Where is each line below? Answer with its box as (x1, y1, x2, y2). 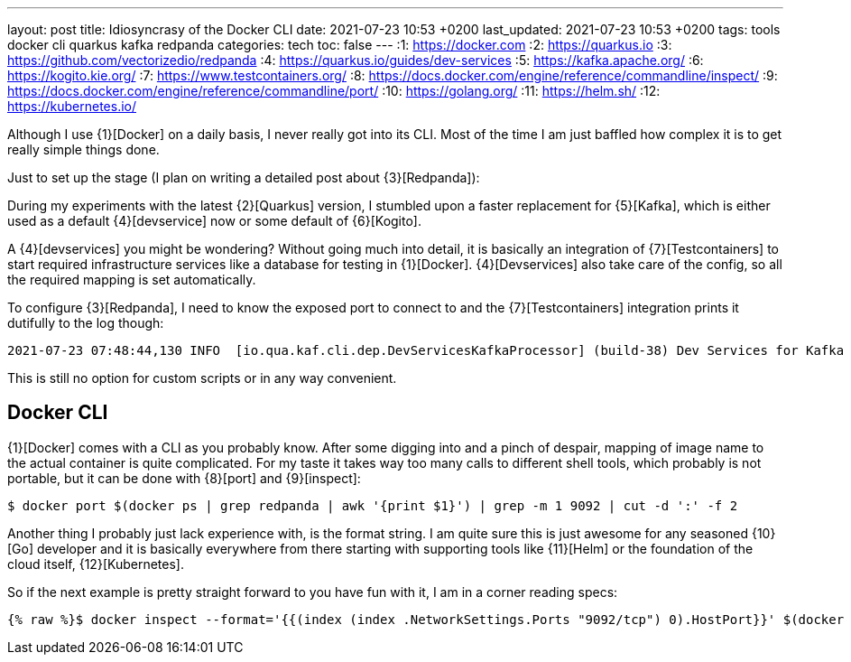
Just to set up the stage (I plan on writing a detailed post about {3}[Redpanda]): (7, 170, 480, 185)
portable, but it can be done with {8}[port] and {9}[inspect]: (7, 470, 361, 486)
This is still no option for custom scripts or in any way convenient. (7, 370, 397, 386)
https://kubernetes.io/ (7, 98, 137, 114)
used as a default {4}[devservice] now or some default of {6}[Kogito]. (7, 213, 421, 228)
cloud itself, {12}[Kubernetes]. (7, 555, 184, 572)
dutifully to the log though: (7, 315, 164, 331)
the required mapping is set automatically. (7, 272, 256, 287)
